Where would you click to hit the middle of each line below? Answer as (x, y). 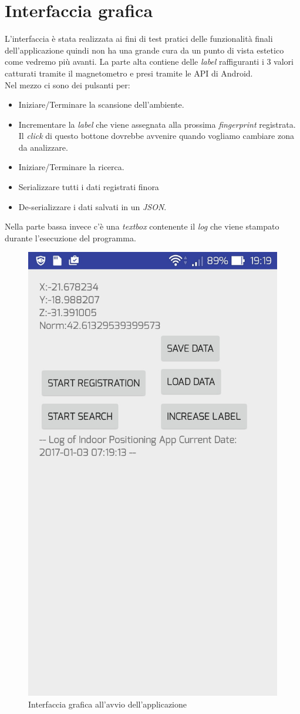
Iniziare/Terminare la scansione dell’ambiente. (101, 104)
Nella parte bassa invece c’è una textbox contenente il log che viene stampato (142, 226)
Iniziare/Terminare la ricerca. (71, 167)
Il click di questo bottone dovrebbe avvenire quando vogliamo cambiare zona (156, 136)
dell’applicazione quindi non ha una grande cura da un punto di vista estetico (144, 50)
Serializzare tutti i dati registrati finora (89, 187)
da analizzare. (43, 147)
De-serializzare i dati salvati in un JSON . (92, 206)
